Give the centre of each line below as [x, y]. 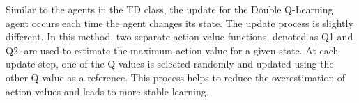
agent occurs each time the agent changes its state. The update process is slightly [179, 23]
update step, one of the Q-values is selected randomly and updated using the [170, 64]
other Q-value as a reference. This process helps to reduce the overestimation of [176, 77]
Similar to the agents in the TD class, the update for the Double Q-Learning [169, 9]
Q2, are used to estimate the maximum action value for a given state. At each [172, 50]
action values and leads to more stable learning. [107, 91]
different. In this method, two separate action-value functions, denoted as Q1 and [179, 37]
